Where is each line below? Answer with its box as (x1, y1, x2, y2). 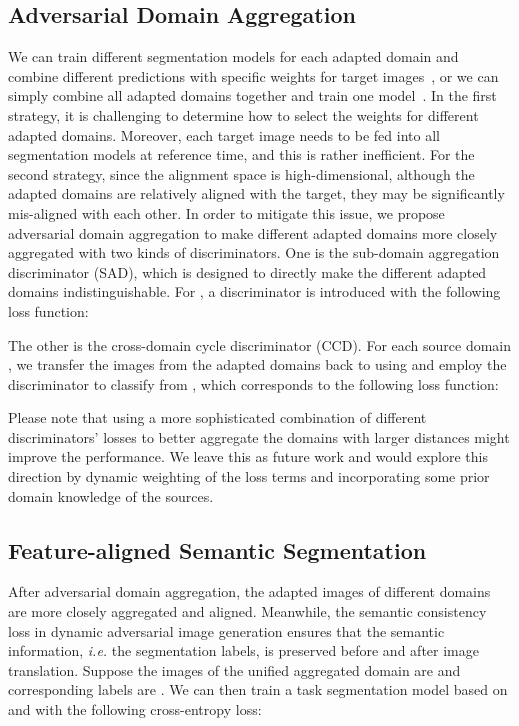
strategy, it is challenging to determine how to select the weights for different (8, 104, 479, 125)
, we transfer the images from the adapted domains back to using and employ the (8, 354, 507, 375)
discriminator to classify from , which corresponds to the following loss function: (8, 373, 499, 394)
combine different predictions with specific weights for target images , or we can (8, 65, 499, 86)
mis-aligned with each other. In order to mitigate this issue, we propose (8, 202, 445, 223)
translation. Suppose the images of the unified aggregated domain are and (8, 659, 461, 680)
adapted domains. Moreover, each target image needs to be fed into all (8, 124, 440, 145)
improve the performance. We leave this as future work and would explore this (8, 446, 488, 467)
